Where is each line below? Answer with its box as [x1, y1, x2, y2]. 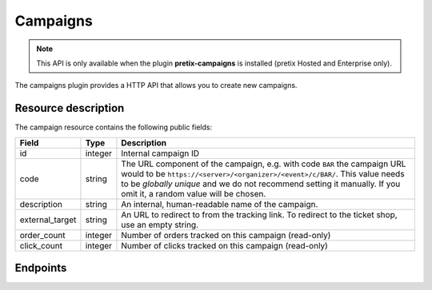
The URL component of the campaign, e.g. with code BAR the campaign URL [121, 158, 406, 169]
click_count [19, 240, 63, 251]
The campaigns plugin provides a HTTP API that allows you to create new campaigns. [14, 81, 298, 90]
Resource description [14, 101, 125, 115]
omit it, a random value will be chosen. [121, 188, 266, 199]
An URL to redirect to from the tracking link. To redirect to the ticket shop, [121, 209, 398, 220]
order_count [19, 229, 66, 240]
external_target [19, 214, 77, 225]
